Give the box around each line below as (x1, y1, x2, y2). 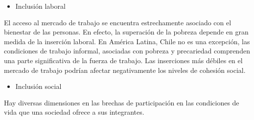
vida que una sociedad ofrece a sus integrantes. (4, 107, 144, 117)
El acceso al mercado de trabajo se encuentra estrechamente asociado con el (4, 17, 231, 27)
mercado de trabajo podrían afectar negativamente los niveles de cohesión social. (4, 65, 246, 75)
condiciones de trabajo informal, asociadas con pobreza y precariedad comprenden (4, 46, 250, 56)
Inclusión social (15, 81, 62, 91)
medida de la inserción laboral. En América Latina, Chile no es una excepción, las (4, 36, 250, 46)
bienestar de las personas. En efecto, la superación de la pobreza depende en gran (4, 27, 249, 37)
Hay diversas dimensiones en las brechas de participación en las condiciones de (4, 97, 239, 107)
